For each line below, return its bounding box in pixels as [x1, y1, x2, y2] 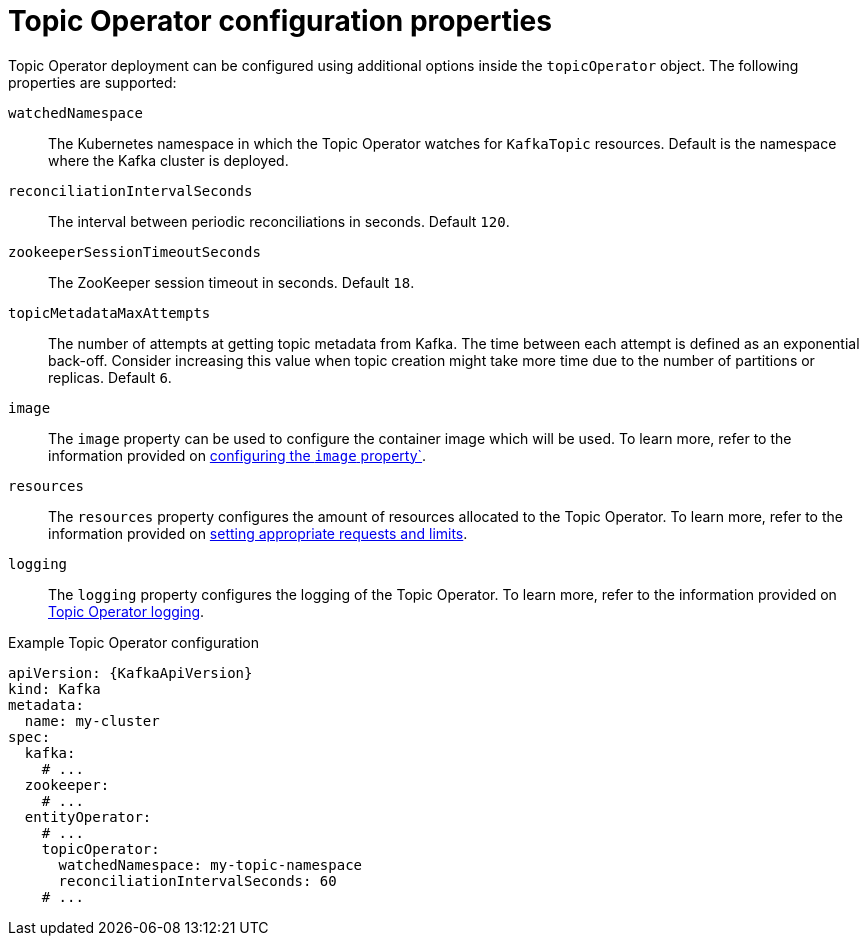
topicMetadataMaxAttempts [8, 304, 211, 321]
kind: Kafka [8, 680, 101, 697]
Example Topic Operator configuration [8, 633, 259, 651]
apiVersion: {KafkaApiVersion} [8, 664, 253, 681]
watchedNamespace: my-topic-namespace [58, 856, 363, 873]
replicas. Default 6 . [48, 368, 172, 386]
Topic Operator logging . [48, 602, 205, 620]
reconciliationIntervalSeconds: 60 [58, 872, 337, 889]
